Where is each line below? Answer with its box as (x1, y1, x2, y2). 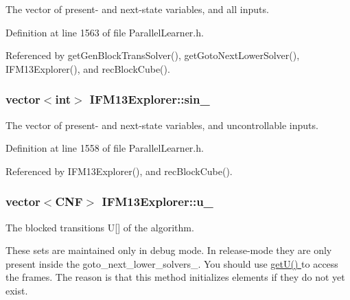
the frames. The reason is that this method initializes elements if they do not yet (5, 270, 345, 284)
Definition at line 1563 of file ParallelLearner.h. (5, 25, 204, 39)
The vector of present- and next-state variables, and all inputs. (5, 2, 269, 16)
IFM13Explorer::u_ (102, 193, 213, 210)
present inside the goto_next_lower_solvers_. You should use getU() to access (5, 256, 338, 270)
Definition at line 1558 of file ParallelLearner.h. (5, 141, 204, 155)
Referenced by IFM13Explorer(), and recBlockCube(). (5, 163, 233, 178)
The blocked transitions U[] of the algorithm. (5, 220, 194, 234)
